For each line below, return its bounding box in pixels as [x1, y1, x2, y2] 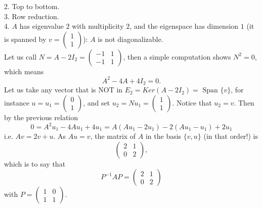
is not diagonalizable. [98, 33, 163, 44]
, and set [83, 97, 110, 108]
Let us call [4, 51, 37, 62]
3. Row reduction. [4, 11, 59, 21]
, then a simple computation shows [123, 51, 231, 62]
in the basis [145, 131, 182, 141]
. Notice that [172, 97, 212, 108]
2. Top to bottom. [4, 1, 60, 11]
